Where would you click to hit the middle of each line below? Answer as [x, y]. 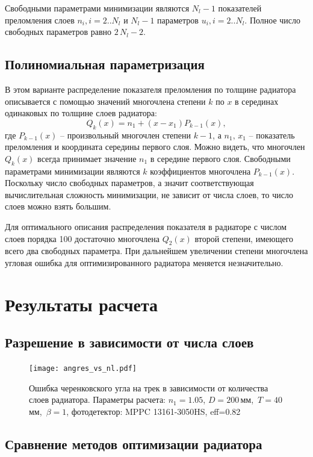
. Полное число [273, 20]
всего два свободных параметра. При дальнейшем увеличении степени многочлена [156, 251]
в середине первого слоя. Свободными [220, 158]
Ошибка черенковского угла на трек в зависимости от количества [149, 387]
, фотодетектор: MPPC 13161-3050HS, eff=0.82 [153, 411]
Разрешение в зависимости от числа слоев [129, 342]
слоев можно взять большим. [58, 206]
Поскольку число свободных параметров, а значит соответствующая [129, 183]
